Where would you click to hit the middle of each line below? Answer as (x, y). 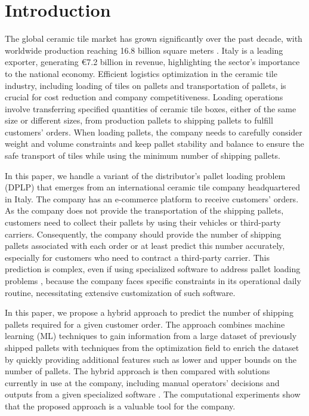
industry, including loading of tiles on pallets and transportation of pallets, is (146, 85)
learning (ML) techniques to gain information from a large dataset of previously (151, 336)
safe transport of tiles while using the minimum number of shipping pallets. (143, 155)
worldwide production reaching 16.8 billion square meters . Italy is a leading (144, 50)
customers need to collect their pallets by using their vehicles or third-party (143, 222)
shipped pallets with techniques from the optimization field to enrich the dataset (152, 347)
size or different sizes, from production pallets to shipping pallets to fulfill (139, 120)
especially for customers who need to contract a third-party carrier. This (137, 257)
